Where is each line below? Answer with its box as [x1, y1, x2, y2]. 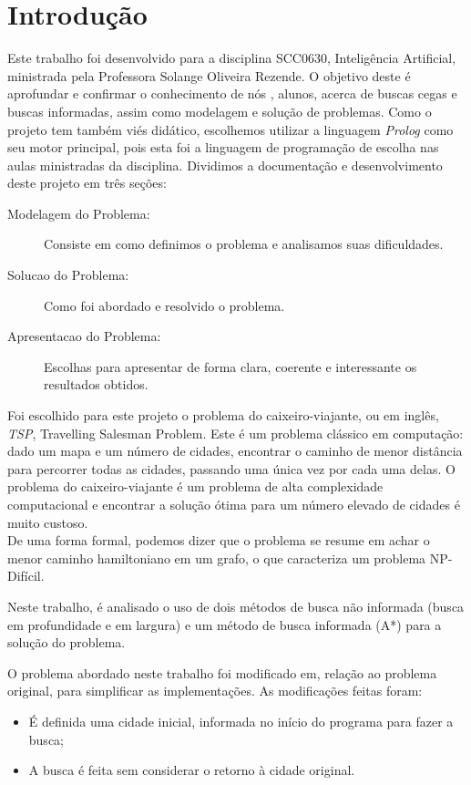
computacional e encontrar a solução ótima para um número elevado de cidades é [7, 495, 460, 513]
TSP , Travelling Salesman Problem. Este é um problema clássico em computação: [7, 423, 464, 442]
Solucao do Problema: [7, 265, 129, 284]
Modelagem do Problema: [7, 203, 150, 222]
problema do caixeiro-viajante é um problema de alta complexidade [7, 477, 384, 496]
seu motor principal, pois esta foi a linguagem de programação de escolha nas [7, 138, 439, 157]
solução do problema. [7, 633, 126, 652]
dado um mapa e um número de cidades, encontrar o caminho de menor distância [7, 441, 463, 460]
